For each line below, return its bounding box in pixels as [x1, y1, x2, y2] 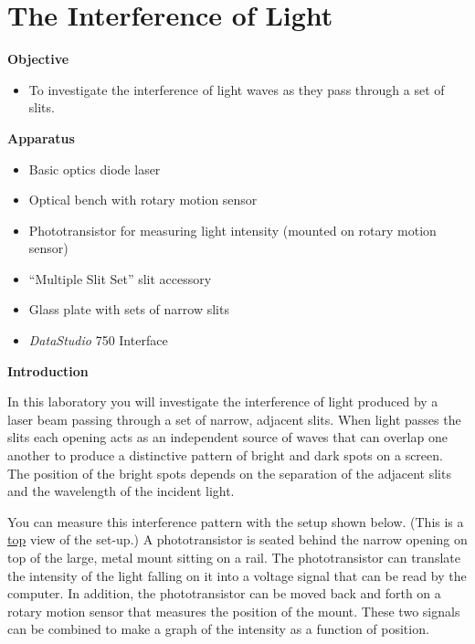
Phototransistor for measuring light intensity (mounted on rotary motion [28, 220, 437, 239]
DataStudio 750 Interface [28, 331, 168, 350]
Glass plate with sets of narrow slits [28, 300, 229, 319]
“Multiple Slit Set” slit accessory [28, 269, 212, 288]
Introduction [7, 361, 89, 380]
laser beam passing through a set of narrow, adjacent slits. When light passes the [7, 409, 461, 428]
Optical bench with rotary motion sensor [28, 190, 258, 209]
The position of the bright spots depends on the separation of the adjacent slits [7, 463, 451, 482]
